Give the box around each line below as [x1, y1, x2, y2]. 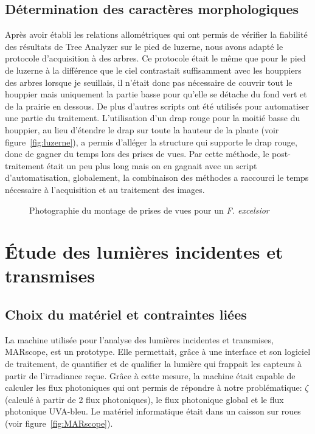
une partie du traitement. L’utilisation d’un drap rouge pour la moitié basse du [5, 111, 300, 124]
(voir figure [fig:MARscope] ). [5, 417, 113, 430]
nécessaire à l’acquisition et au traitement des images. [5, 183, 205, 195]
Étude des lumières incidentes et [5, 239, 283, 264]
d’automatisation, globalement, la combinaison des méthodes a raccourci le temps [5, 171, 309, 184]
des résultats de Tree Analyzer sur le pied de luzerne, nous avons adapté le [5, 40, 283, 52]
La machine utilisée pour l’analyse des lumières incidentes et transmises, [5, 333, 274, 346]
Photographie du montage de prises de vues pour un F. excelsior [29, 203, 269, 216]
